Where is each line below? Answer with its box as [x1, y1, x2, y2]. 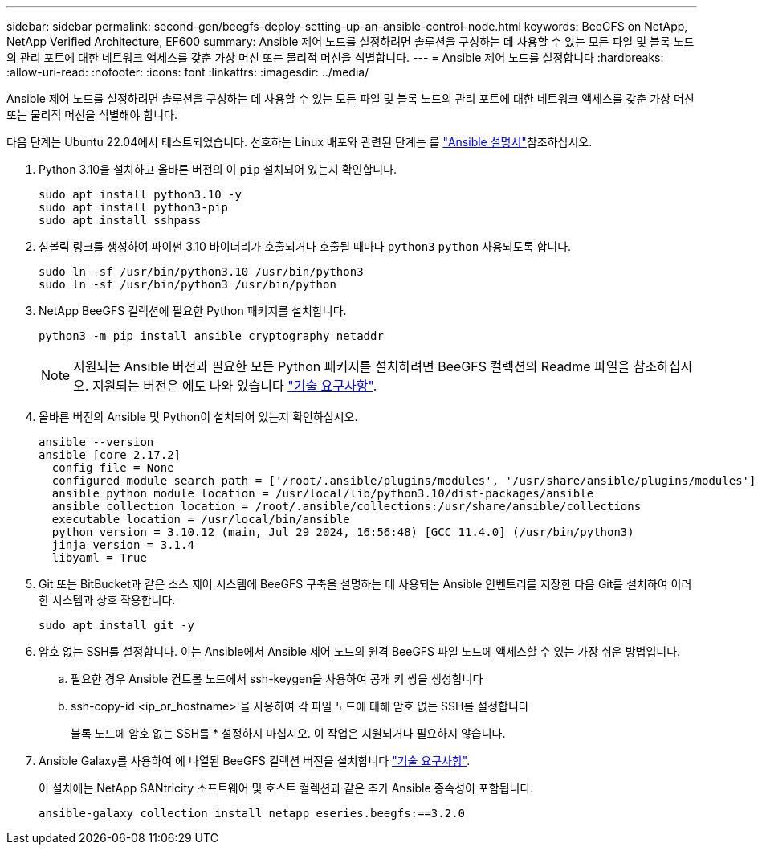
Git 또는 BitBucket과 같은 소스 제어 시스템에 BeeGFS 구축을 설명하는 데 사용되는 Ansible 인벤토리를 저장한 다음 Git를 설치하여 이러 [39, 577, 692, 591]
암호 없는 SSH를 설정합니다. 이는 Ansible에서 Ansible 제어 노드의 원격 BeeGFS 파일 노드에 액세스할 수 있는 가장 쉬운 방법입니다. [39, 644, 681, 658]
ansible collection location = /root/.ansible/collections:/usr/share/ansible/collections [51, 500, 642, 513]
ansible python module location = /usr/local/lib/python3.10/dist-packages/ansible [51, 487, 594, 500]
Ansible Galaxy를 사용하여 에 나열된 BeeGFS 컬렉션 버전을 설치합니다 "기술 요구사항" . [39, 754, 471, 767]
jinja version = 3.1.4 [51, 538, 194, 551]
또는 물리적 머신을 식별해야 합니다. [6, 108, 177, 121]
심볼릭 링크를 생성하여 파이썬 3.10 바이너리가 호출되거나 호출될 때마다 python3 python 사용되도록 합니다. [39, 239, 572, 253]
